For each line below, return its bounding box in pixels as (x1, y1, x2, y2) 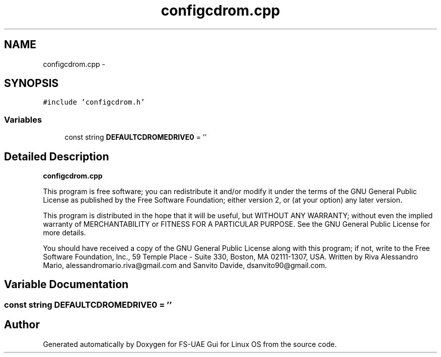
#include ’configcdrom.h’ (43, 98, 145, 107)
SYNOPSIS (4, 77, 59, 90)
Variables (4, 114, 42, 125)
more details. (43, 228, 86, 237)
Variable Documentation (4, 278, 129, 291)
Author (4, 318, 40, 331)
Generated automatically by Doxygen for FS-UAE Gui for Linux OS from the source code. (43, 339, 337, 348)
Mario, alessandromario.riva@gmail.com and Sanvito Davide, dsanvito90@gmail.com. (43, 261, 327, 270)
